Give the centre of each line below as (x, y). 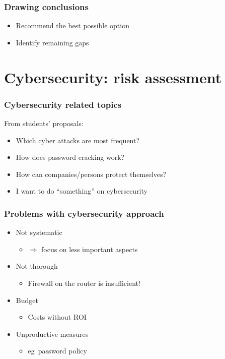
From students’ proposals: (44, 123)
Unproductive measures (52, 334)
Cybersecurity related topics (63, 104)
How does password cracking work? (70, 157)
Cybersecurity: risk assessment (113, 77)
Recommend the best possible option (72, 25)
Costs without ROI (57, 317)
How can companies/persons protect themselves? (91, 174)
